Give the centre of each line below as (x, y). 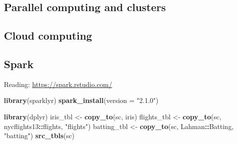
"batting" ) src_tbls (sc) (39, 136)
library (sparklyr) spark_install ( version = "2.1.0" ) (81, 100)
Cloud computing (48, 36)
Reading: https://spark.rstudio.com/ (58, 84)
